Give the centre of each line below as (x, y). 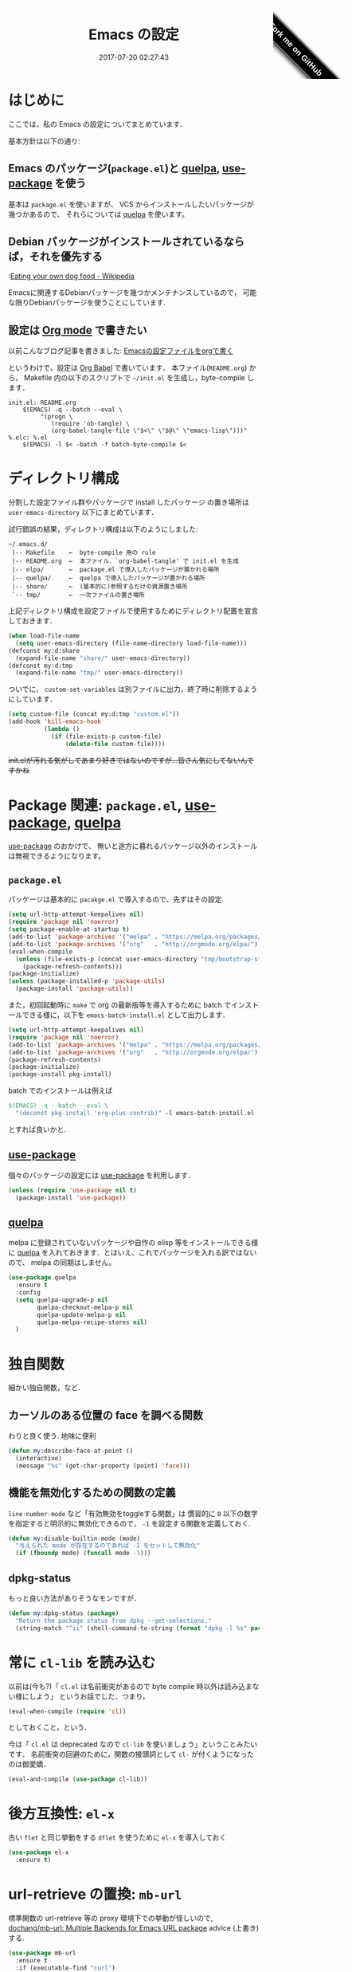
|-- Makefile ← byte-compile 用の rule (84, 553)
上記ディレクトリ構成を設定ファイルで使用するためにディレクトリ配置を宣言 (133, 611)
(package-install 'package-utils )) (74, 989)
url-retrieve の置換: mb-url (95, 1894)
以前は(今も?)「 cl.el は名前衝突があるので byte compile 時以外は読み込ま (131, 1686)
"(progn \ (57, 417)
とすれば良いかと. (37, 1129)
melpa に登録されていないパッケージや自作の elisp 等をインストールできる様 (133, 1243)
